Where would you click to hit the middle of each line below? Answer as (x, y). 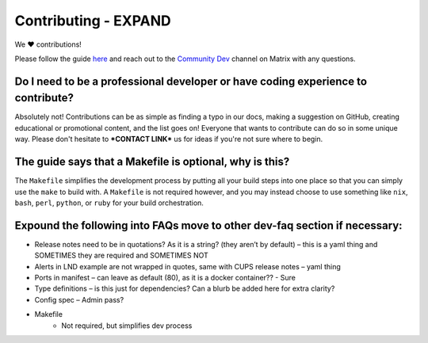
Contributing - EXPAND (93, 21)
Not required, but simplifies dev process (127, 326)
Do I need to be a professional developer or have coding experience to (191, 81)
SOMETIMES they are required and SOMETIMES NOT (122, 255)
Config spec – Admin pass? (79, 299)
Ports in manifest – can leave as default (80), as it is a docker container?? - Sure (165, 277)
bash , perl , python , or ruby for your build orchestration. (109, 203)
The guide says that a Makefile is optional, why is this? (152, 162)
